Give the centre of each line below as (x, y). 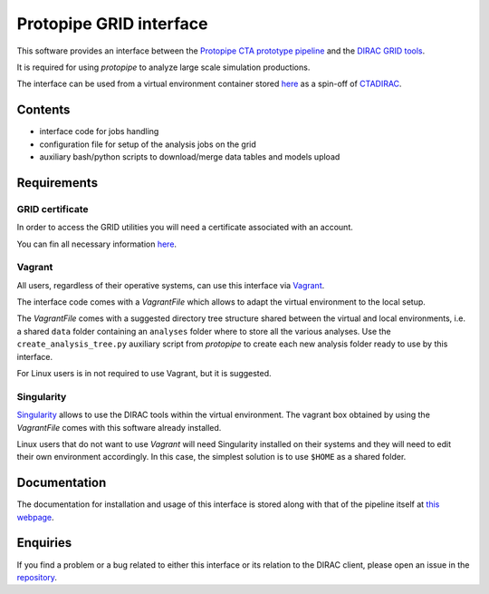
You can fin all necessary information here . (96, 244)
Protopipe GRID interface (112, 24)
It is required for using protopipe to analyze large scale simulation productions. (163, 67)
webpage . (35, 517)
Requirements (58, 183)
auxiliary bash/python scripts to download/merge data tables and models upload (190, 157)
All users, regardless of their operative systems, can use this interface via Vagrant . (171, 285)
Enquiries (44, 543)
